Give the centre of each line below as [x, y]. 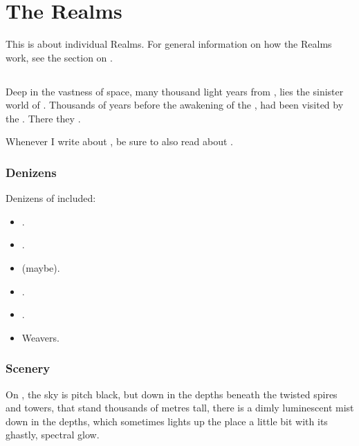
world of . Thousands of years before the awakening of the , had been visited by [175, 105]
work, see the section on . [59, 57]
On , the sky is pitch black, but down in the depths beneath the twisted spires [172, 394]
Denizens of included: [51, 198]
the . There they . [43, 118]
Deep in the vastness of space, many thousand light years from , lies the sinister [175, 91]
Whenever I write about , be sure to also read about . [119, 141]
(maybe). [41, 268]
